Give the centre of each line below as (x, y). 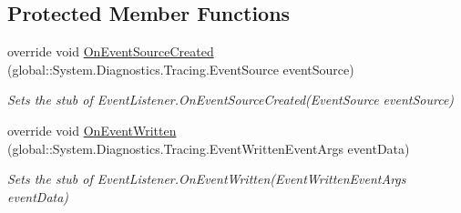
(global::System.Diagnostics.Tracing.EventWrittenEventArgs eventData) (209, 148)
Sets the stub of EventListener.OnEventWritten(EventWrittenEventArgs (207, 179)
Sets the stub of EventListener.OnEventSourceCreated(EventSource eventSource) (231, 100)
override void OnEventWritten (92, 130)
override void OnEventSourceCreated (111, 51)
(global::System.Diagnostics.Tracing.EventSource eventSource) (181, 69)
